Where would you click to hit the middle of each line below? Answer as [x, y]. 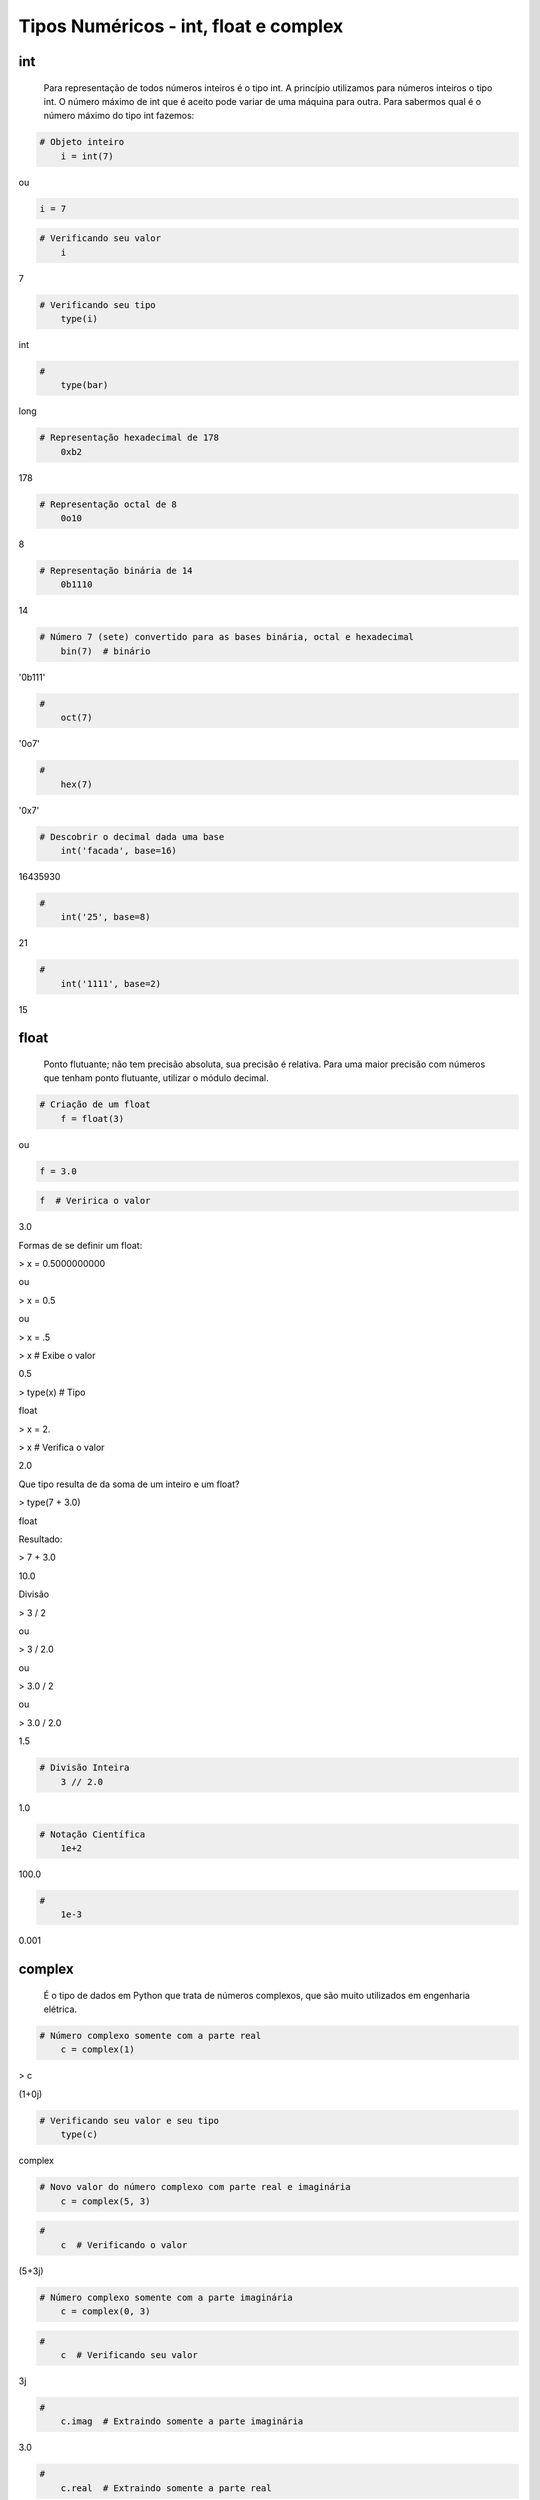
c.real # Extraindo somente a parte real [166, 2488]
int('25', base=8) [105, 917]
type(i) [79, 319]
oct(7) [76, 718]
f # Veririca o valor [95, 1201]
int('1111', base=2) [111, 983]
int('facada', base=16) [118, 850]
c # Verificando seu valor [129, 2354]
